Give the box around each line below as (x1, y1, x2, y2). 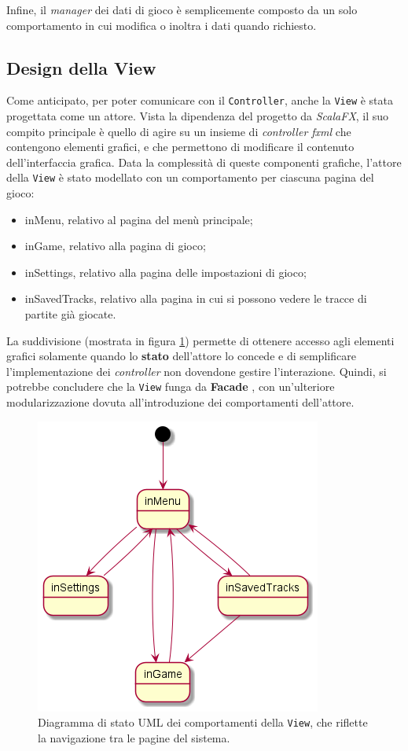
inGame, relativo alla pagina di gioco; (24, 237, 206, 254)
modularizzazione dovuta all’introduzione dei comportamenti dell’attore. (6, 394, 355, 410)
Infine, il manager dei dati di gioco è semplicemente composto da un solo (6, 2, 358, 17)
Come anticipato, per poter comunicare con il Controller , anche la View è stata (6, 92, 394, 109)
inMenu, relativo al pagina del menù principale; (24, 211, 253, 227)
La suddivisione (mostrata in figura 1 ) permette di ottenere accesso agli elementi (6, 332, 395, 348)
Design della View (6, 55, 156, 79)
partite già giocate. (24, 306, 116, 322)
